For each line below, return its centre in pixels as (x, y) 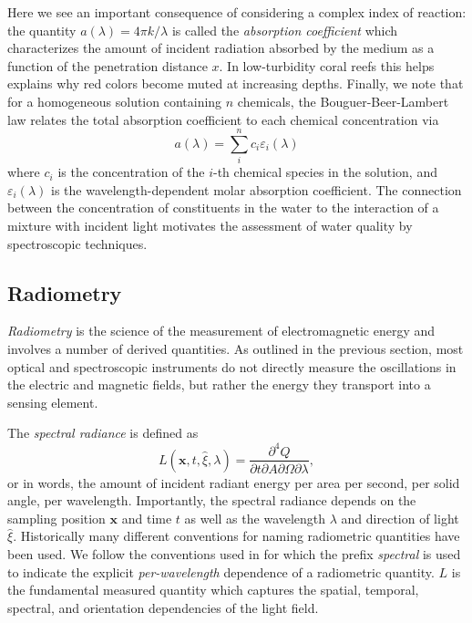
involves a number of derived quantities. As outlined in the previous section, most (236, 349)
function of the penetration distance (108, 65)
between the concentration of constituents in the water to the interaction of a (223, 208)
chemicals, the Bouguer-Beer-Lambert (343, 101)
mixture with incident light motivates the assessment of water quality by (210, 226)
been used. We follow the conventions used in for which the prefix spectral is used (234, 553)
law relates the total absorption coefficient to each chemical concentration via (223, 119)
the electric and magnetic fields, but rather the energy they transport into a (219, 384)
